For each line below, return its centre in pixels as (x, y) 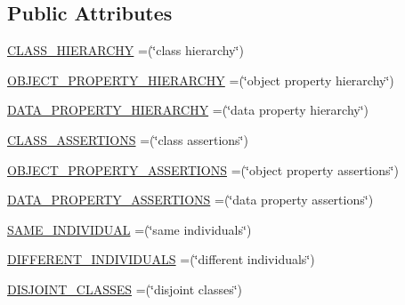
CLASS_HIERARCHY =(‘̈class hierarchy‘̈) (126, 50)
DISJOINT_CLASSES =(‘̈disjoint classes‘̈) (125, 289)
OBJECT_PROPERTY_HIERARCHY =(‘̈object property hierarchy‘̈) (201, 80)
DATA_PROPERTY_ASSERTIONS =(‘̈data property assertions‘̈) (190, 200)
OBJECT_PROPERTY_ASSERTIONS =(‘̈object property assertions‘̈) (203, 169)
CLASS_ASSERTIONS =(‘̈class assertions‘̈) (128, 139)
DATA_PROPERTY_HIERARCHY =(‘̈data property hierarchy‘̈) (188, 110)
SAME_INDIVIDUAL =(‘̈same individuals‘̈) (130, 229)
